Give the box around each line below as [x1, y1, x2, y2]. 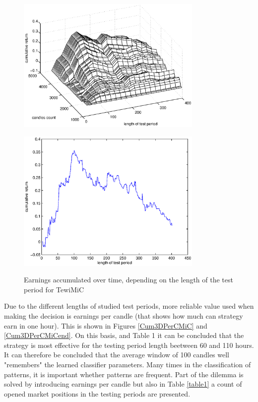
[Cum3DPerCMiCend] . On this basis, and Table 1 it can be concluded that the [4, 330, 244, 340]
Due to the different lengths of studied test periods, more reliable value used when [4, 301, 254, 311]
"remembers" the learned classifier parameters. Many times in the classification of [4, 359, 251, 370]
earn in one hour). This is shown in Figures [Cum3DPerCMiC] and [4, 320, 207, 331]
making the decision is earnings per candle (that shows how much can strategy [4, 311, 243, 321]
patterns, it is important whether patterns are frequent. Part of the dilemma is [4, 369, 244, 379]
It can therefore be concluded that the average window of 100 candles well [4, 349, 229, 360]
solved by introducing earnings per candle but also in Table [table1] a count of [4, 379, 242, 389]
